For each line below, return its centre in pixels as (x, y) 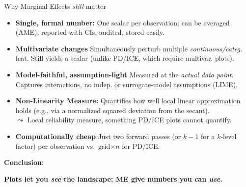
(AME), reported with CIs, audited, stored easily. (90, 32)
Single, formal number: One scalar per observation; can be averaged (123, 22)
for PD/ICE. (141, 146)
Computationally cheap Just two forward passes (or (98, 136)
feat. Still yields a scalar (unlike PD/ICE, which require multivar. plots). (125, 58)
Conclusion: (24, 162)
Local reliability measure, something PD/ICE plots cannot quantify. (129, 120)
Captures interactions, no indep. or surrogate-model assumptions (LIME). (126, 84)
